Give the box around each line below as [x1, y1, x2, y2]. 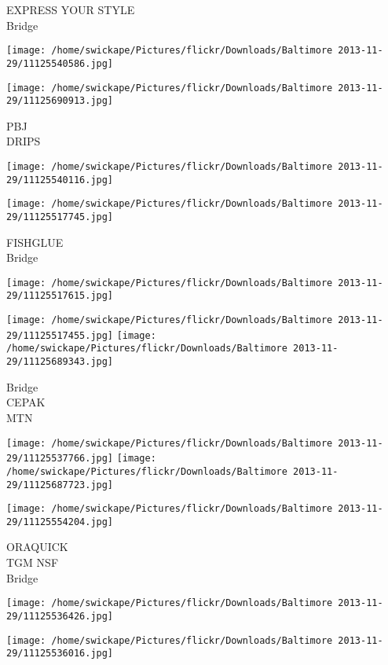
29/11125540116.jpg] [6, 174, 114, 186]
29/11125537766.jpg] [6, 453, 114, 465]
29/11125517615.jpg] [6, 290, 114, 302]
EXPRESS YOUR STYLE [6, 2, 135, 17]
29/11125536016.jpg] [6, 648, 114, 659]
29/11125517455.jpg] [6, 329, 114, 341]
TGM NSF [6, 554, 59, 571]
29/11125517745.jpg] [6, 211, 114, 222]
